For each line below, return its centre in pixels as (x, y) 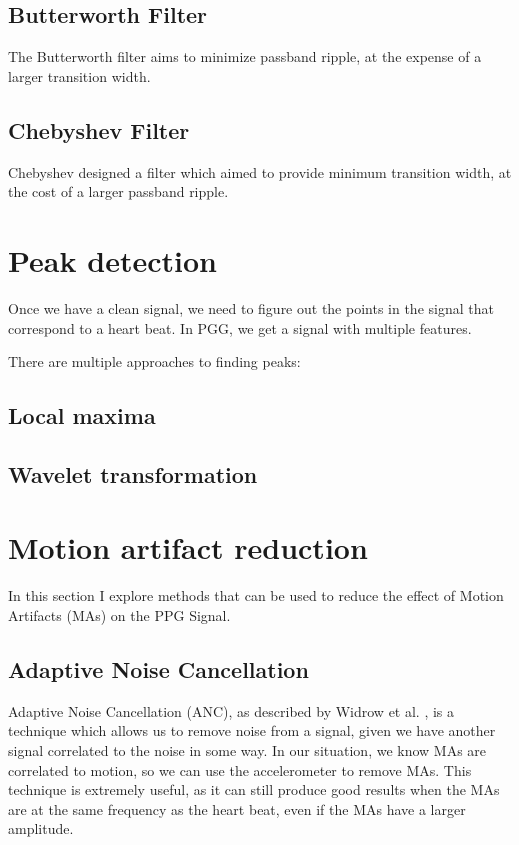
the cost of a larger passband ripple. (118, 191)
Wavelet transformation (133, 473)
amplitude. (41, 828)
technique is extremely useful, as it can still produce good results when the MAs (254, 789)
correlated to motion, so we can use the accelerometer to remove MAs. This (240, 769)
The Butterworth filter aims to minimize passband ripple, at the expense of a (245, 56)
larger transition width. (79, 75)
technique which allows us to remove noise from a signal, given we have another (252, 730)
